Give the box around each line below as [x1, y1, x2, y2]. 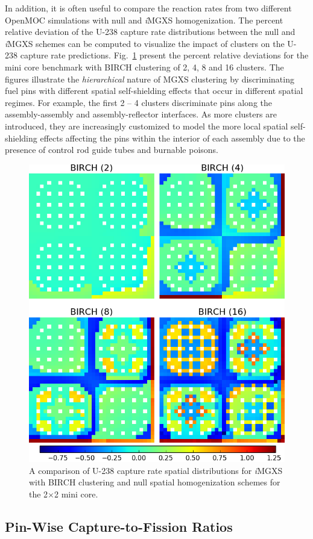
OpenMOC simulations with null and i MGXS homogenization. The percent [5, 13, 283, 26]
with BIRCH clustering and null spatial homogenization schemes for [29, 476, 280, 488]
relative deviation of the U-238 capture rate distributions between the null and [5, 25, 296, 38]
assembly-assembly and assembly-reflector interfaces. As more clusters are [5, 108, 277, 120]
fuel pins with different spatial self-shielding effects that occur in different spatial [5, 84, 303, 97]
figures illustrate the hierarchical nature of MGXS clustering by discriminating [5, 72, 294, 85]
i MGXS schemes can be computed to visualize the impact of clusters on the [5, 37, 285, 49]
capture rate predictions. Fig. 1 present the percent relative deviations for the [20, 49, 309, 61]
